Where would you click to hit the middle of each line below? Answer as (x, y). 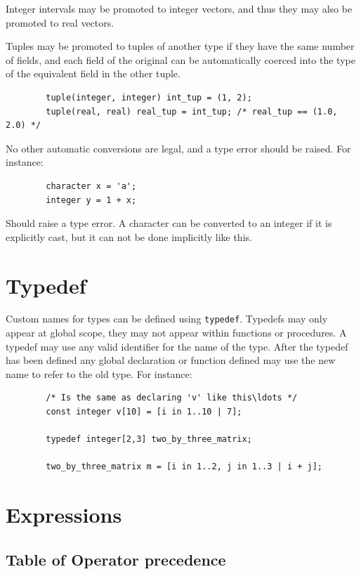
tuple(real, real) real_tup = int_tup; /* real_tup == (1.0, (192, 111)
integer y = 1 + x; (91, 200)
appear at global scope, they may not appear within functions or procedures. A (176, 333)
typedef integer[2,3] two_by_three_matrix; (149, 439)
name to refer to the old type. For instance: (99, 373)
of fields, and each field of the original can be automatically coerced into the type (180, 59)
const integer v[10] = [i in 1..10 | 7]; (144, 412)
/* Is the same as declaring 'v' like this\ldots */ (172, 398)
